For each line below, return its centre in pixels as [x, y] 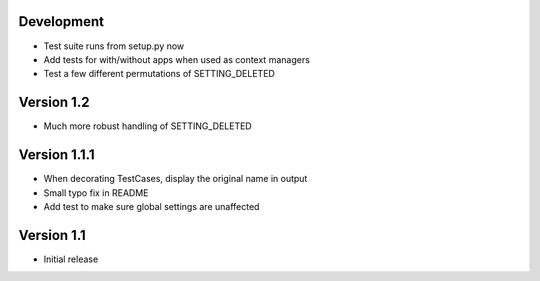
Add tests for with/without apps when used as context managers [176, 59]
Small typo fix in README [96, 192]
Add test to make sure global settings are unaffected [151, 206]
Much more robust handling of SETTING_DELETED [147, 126]
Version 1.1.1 [56, 155]
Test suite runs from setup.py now [114, 46]
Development [61, 21]
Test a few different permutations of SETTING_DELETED [159, 74]
